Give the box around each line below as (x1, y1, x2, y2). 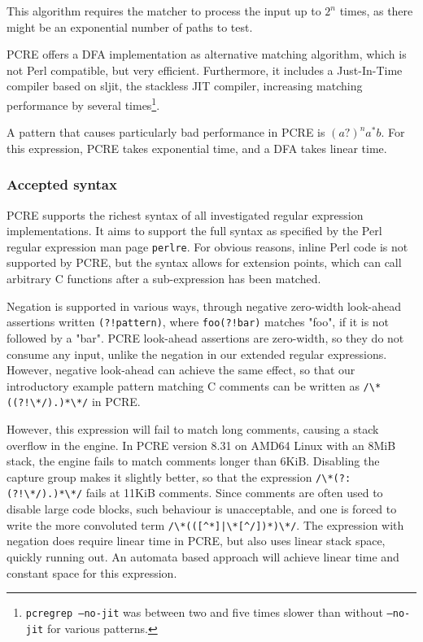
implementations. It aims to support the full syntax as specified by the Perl (7, 222, 382, 239)
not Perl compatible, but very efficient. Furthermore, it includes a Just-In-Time (7, 61, 403, 78)
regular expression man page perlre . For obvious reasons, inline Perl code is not (7, 238, 408, 255)
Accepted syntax (7, 174, 117, 194)
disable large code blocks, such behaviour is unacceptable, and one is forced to (7, 500, 397, 518)
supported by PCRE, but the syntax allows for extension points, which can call (7, 254, 402, 271)
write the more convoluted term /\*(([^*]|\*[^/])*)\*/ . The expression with (7, 516, 404, 533)
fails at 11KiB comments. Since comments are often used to (85, 484, 383, 501)
